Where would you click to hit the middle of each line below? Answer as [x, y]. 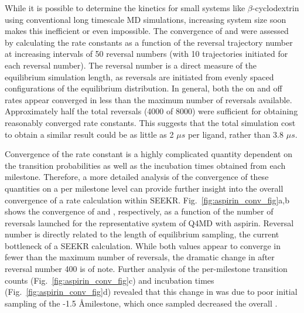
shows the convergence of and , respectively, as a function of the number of [139, 211]
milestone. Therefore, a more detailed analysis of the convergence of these [137, 177]
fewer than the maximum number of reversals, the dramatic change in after [140, 257]
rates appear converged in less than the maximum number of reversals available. [148, 99]
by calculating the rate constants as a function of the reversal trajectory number [149, 42]
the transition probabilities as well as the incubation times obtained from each [145, 165]
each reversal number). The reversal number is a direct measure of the [131, 65]
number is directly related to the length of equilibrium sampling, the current [142, 234]
